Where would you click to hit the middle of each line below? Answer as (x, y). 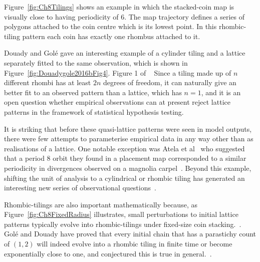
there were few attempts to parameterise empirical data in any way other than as (129, 139)
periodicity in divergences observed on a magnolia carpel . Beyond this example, (128, 168)
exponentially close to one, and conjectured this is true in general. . (108, 253)
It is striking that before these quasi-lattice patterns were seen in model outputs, (128, 128)
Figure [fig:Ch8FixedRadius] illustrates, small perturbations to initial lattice (121, 214)
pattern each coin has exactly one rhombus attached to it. (111, 36)
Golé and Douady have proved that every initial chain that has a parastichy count (130, 234)
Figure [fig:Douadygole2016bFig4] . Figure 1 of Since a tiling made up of (118, 72)
